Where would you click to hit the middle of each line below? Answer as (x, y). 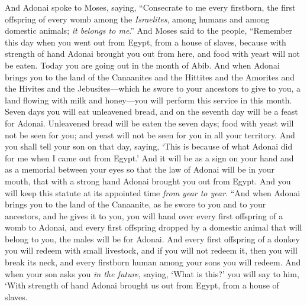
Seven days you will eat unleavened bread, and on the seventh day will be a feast (151, 111)
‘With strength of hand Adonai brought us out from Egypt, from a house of (142, 285)
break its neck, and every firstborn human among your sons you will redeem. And (153, 262)
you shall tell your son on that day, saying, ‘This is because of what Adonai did (149, 146)
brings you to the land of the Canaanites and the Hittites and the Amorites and (150, 77)
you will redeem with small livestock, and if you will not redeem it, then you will (151, 250)
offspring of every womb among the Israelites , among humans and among (137, 19)
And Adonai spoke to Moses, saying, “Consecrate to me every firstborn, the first (150, 7)
